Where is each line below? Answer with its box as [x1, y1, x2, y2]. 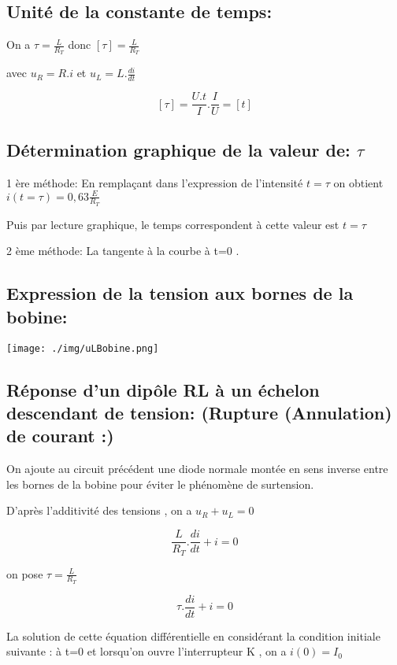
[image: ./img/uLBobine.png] [6, 342, 159, 354]
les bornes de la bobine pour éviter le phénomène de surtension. [6, 475, 314, 492]
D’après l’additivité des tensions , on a [6, 502, 192, 519]
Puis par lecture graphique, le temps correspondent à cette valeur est [6, 216, 339, 232]
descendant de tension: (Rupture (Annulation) [6, 401, 392, 425]
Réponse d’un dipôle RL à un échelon [6, 377, 320, 401]
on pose [6, 565, 43, 582]
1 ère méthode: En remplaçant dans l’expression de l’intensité [6, 174, 303, 190]
